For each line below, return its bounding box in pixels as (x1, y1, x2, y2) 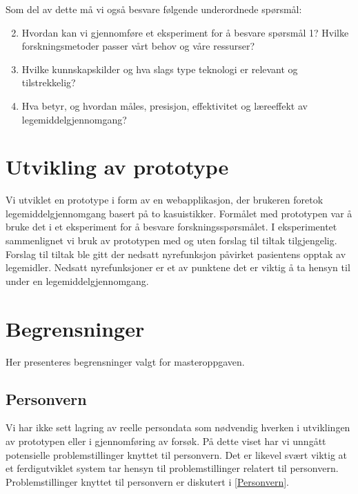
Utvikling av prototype (6, 152, 229, 181)
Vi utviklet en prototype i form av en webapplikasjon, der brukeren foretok (6, 192, 324, 207)
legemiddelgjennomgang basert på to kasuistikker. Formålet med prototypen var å (6, 206, 352, 220)
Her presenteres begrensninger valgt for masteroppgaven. (6, 354, 245, 368)
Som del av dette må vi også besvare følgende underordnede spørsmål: (6, 2, 302, 16)
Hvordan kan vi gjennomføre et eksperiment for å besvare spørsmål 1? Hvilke (21, 25, 349, 39)
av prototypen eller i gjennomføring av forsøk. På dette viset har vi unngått (6, 433, 326, 448)
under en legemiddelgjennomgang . (6, 273, 149, 288)
